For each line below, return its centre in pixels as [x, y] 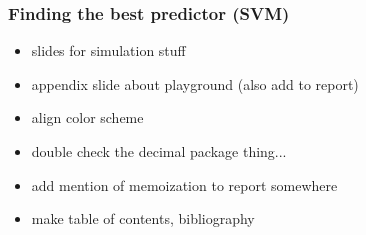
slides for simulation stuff [108, 50]
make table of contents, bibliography [143, 218]
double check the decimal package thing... [159, 151]
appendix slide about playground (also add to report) [195, 83]
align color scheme [87, 117]
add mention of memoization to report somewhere [184, 184]
